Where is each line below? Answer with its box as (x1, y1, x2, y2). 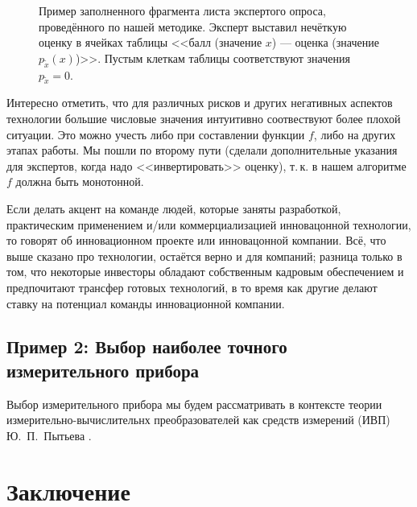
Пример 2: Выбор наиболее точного (6, 334, 287, 359)
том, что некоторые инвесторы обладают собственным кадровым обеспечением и (6, 263, 404, 280)
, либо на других (313, 126, 396, 142)
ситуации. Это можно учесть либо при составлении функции (6, 126, 305, 142)
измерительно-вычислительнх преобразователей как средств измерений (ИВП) (6, 411, 390, 428)
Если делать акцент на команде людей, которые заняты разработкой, (6, 200, 341, 216)
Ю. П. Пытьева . (6, 427, 92, 443)
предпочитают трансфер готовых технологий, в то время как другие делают (6, 278, 378, 295)
